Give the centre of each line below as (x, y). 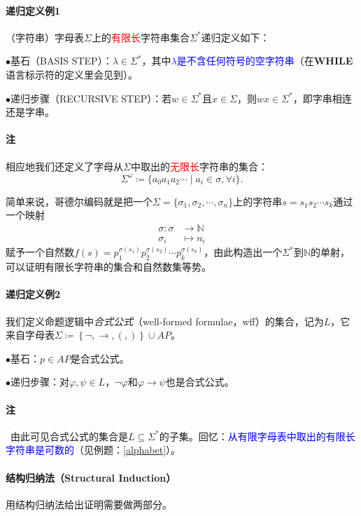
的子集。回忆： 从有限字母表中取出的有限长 (257, 436)
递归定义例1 (33, 10)
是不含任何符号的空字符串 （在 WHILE (265, 61)
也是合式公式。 (200, 382)
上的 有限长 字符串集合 (140, 37)
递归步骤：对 (40, 382)
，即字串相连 (322, 98)
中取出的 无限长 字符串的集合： (199, 166)
